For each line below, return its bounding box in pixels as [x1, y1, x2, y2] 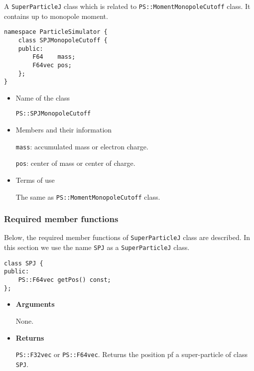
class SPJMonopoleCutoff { [18, 36, 108, 44]
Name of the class [15, 92, 70, 103]
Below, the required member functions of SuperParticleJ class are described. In [4, 232, 251, 243]
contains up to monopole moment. [4, 10, 108, 21]
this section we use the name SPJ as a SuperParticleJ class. [4, 242, 190, 252]
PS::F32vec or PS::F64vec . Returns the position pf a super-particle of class [15, 349, 248, 360]
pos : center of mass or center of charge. [15, 158, 135, 168]
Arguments [15, 299, 55, 309]
